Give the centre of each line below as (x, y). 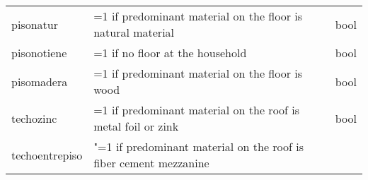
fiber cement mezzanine (151, 163)
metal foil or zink (136, 126)
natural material (134, 32)
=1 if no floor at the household (170, 53)
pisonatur (35, 24)
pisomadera (40, 81)
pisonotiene (39, 53)
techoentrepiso (47, 155)
